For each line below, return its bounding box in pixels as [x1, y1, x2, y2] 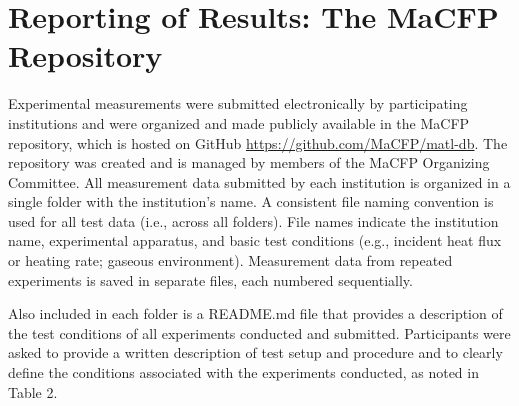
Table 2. [8, 381, 58, 402]
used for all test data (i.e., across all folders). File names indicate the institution [8, 210, 499, 231]
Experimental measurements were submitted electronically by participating [8, 93, 468, 114]
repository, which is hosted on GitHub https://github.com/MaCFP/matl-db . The [8, 132, 508, 153]
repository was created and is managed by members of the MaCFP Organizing [8, 152, 490, 173]
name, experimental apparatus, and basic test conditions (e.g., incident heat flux [8, 230, 502, 251]
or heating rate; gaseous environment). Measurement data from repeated [8, 250, 453, 271]
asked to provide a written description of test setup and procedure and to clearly [8, 342, 503, 363]
